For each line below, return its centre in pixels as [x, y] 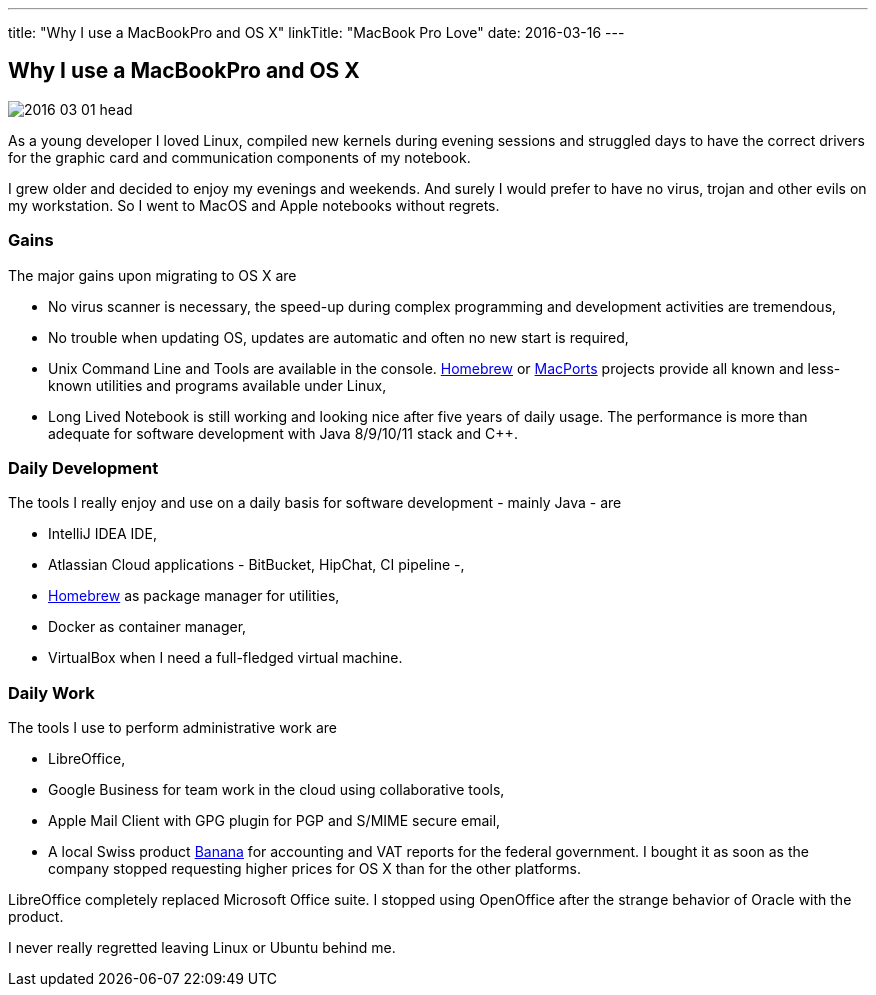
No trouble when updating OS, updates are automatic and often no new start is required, [338, 337]
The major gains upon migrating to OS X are [152, 275]
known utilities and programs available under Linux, [217, 385]
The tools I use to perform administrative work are [172, 728]
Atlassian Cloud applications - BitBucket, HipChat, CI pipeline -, [256, 565]
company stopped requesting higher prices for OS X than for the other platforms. [315, 869]
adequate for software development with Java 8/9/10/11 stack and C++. [283, 433]
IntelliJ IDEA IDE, [102, 534]
